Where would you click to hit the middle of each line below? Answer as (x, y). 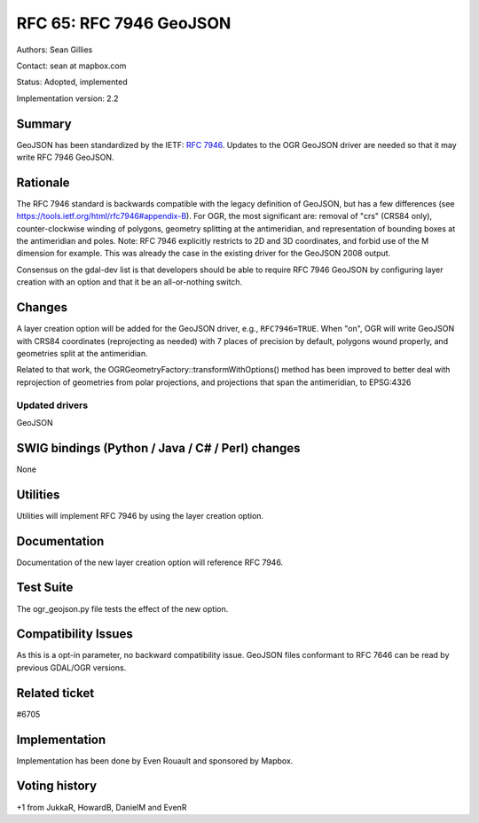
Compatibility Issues (75, 634)
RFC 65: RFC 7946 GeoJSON (124, 23)
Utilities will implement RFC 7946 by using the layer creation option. (140, 515)
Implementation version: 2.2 (67, 98)
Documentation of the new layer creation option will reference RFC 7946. (150, 562)
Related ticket (55, 693)
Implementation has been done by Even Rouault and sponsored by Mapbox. (155, 760)
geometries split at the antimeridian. (82, 353)
